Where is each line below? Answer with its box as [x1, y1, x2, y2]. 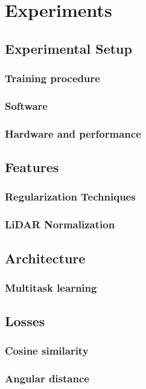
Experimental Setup [5, 39, 132, 57]
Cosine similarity [5, 343, 89, 358]
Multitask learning [5, 280, 97, 295]
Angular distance [5, 371, 89, 386]
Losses [5, 312, 45, 330]
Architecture [5, 248, 86, 267]
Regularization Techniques [5, 189, 136, 204]
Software [5, 98, 48, 113]
